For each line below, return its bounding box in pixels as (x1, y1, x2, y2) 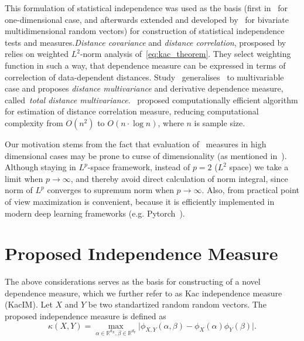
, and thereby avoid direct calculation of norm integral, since (70, 172, 288, 184)
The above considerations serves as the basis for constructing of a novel (5, 275, 261, 288)
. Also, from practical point (201, 184, 300, 196)
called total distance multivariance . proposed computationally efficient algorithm (5, 93, 298, 106)
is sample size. (194, 116, 245, 129)
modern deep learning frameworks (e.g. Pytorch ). (5, 207, 185, 219)
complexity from (5, 116, 63, 129)
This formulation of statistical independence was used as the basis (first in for (5, 2, 288, 13)
